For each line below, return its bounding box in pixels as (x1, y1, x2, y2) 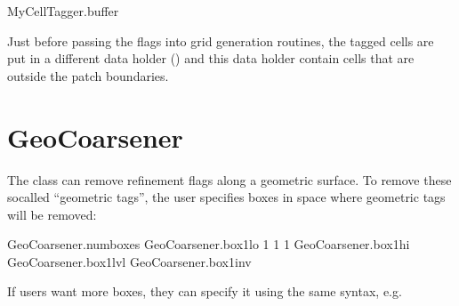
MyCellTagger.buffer (7, 2, 119, 20)
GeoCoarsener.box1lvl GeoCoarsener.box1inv (7, 252, 252, 270)
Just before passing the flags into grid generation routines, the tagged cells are (7, 31, 434, 50)
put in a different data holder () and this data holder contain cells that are (7, 49, 415, 68)
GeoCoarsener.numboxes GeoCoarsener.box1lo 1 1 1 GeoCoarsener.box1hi (7, 235, 410, 254)
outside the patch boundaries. (7, 66, 169, 85)
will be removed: (7, 205, 97, 223)
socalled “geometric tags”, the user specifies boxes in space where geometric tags (7, 188, 446, 206)
